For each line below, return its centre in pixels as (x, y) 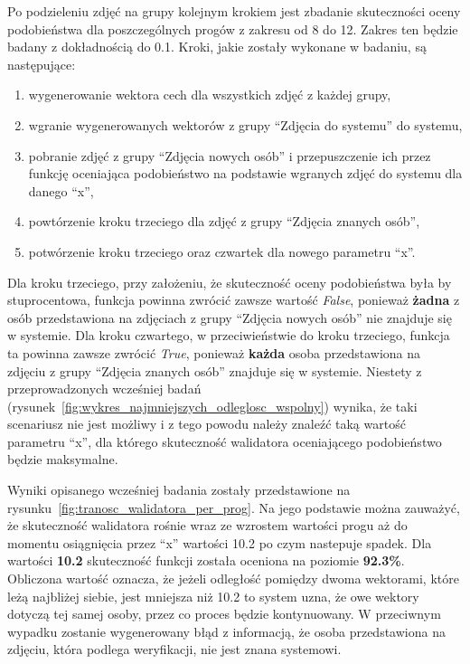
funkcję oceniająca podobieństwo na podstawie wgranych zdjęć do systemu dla (245, 173)
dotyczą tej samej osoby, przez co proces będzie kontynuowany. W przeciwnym (224, 614)
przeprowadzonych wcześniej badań (104, 389)
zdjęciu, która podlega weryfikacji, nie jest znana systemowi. (174, 649)
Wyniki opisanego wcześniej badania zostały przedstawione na (179, 490)
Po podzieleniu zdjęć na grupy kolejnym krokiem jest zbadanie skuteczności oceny (234, 11)
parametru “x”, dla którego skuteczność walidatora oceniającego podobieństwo (225, 441)
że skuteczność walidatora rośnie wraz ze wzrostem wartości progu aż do (207, 525)
